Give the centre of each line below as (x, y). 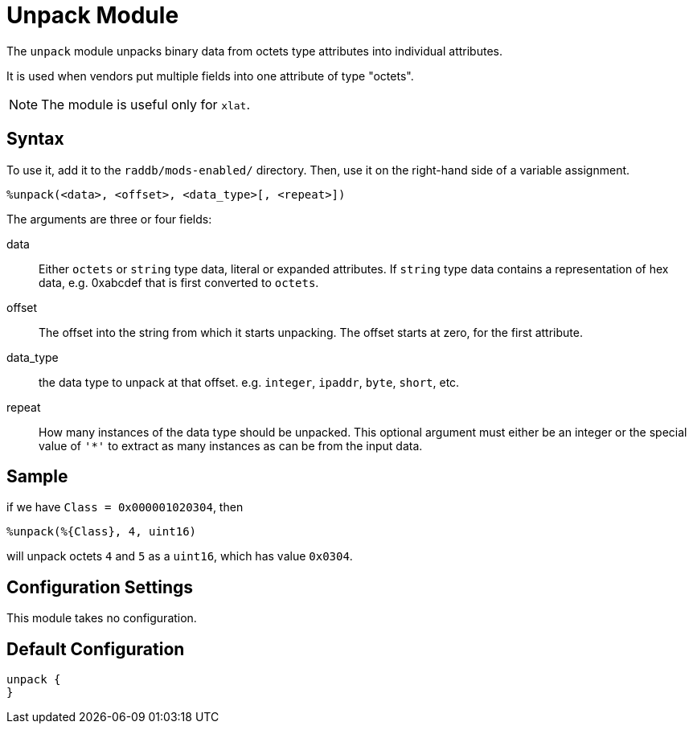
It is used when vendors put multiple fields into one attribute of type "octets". (210, 76)
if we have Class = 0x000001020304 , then (125, 507)
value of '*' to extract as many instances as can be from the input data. (231, 445)
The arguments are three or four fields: (109, 219)
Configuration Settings (100, 587)
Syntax (35, 139)
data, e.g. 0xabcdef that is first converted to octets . (179, 282)
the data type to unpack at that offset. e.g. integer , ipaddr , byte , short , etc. (249, 382)
